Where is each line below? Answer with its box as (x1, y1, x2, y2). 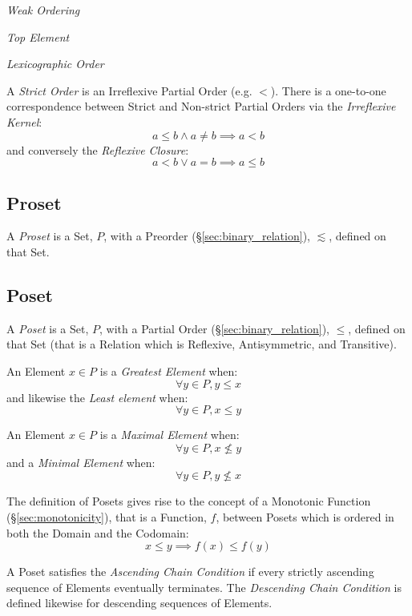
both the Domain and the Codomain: (6, 524, 189, 541)
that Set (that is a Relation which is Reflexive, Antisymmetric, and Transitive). (6, 336, 397, 352)
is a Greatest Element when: (99, 362, 238, 379)
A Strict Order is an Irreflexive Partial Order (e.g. (6, 82, 252, 99)
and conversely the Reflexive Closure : (6, 141, 189, 158)
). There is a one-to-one (270, 82, 386, 99)
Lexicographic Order (6, 55, 104, 72)
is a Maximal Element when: (99, 426, 240, 443)
